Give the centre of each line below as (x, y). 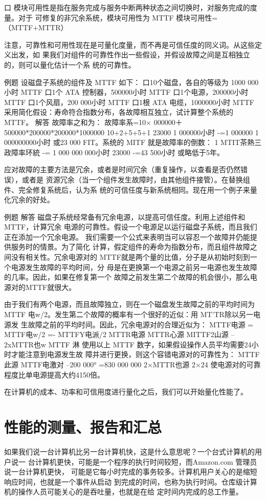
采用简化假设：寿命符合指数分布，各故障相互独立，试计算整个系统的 (119, 112)
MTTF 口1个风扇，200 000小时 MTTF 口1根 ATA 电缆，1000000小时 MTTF (129, 102)
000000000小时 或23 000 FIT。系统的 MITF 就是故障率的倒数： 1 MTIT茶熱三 (133, 142)
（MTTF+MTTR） (36, 27)
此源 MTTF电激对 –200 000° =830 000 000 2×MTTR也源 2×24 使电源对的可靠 (132, 364)
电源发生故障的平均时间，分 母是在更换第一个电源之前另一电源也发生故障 (134, 267)
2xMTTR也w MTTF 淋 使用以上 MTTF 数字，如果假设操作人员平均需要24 (128, 344)
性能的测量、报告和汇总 (83, 426)
